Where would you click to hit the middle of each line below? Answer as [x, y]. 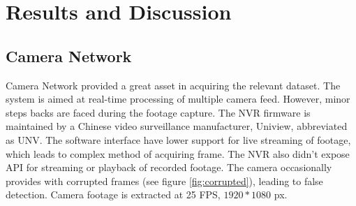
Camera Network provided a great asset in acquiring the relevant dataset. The [173, 85]
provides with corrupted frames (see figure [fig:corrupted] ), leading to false [164, 181]
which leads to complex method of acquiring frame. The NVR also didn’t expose [178, 153]
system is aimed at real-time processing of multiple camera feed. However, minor [178, 99]
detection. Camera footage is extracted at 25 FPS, [113, 194]
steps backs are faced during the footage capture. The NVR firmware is [158, 112]
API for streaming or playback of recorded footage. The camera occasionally [169, 167]
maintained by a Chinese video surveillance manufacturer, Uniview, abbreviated [177, 126]
